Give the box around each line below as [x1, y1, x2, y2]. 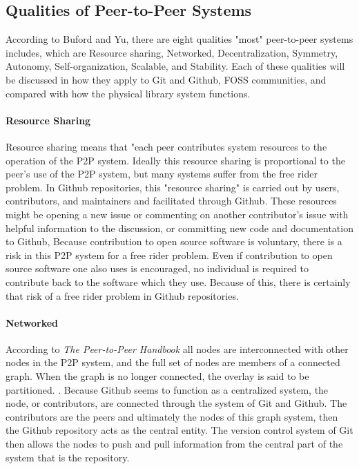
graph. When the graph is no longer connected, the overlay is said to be [6, 369, 309, 383]
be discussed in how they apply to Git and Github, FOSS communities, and [6, 72, 327, 86]
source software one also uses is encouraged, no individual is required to [6, 261, 309, 276]
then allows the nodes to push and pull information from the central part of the [6, 437, 343, 451]
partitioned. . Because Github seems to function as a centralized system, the [6, 382, 329, 396]
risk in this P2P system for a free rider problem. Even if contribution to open [6, 247, 333, 262]
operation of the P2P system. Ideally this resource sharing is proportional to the [6, 153, 345, 167]
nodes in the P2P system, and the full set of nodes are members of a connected [6, 355, 340, 370]
